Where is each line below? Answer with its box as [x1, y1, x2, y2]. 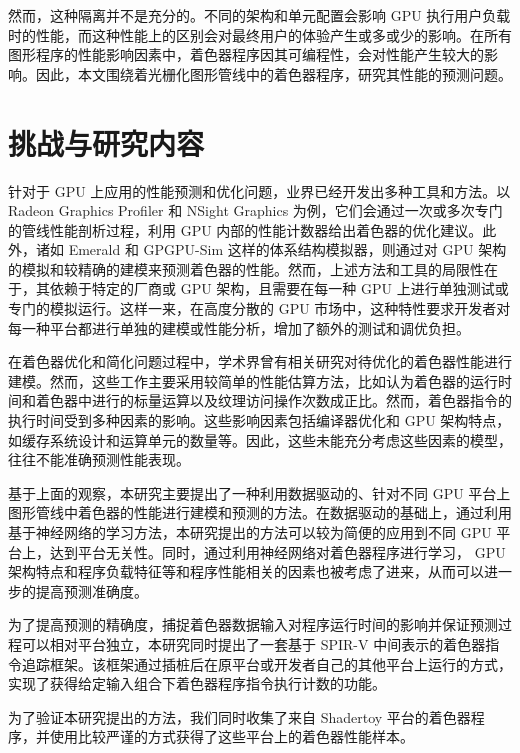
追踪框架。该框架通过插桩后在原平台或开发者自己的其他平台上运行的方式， [21, 653, 512, 674]
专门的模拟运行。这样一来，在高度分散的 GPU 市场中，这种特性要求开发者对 [8, 298, 511, 319]
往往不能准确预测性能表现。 [8, 449, 190, 470]
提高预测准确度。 [35, 580, 148, 601]
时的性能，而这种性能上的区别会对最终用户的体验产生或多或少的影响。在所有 [8, 24, 512, 45]
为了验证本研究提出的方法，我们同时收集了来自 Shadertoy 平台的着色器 [8, 706, 471, 727]
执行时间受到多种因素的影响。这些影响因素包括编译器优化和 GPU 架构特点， [8, 410, 511, 431]
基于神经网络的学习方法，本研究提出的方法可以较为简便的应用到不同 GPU [8, 522, 492, 542]
